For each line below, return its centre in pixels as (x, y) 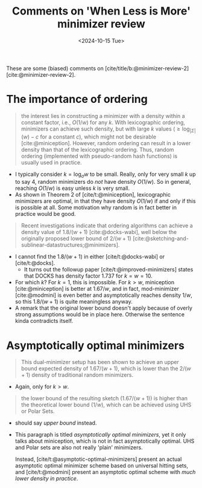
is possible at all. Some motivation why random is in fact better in (96, 207)
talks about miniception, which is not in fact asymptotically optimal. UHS (105, 441)
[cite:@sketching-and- (160, 239)
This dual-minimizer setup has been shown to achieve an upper (100, 362)
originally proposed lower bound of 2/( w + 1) (76, 239)
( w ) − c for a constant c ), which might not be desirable (89, 137)
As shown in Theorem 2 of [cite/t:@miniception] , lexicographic (93, 195)
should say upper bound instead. (56, 423)
